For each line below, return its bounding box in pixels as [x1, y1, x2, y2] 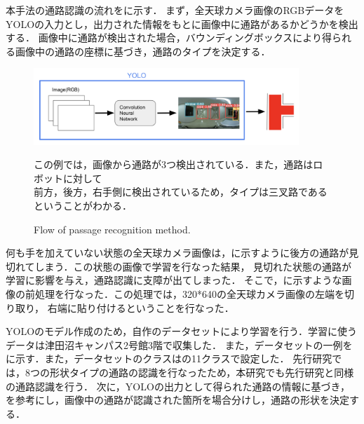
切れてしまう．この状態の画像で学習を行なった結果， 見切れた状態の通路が [6, 259, 352, 273]
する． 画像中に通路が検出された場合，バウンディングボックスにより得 [6, 30, 332, 45]
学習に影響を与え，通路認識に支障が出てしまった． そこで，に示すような [6, 273, 342, 287]
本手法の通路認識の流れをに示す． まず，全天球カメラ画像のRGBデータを [6, 3, 344, 17]
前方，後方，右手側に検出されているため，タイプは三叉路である [34, 184, 328, 199]
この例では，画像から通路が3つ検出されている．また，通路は [34, 157, 314, 172]
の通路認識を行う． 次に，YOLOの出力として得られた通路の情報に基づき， [6, 378, 351, 393]
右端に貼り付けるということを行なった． [47, 300, 234, 315]
